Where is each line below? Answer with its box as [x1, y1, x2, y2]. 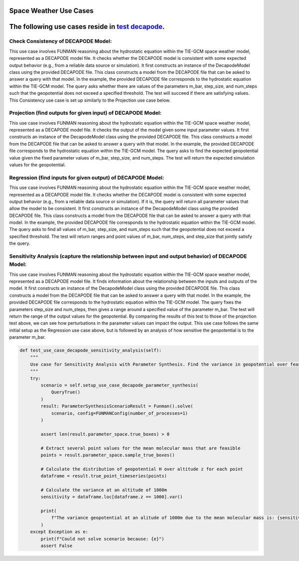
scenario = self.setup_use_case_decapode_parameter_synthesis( [40, 382, 199, 388]
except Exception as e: [30, 529, 88, 535]
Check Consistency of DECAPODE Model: [9, 38, 112, 45]
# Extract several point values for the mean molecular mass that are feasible [40, 445, 241, 451]
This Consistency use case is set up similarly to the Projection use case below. [9, 97, 170, 103]
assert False [40, 543, 73, 549]
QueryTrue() [51, 389, 81, 395]
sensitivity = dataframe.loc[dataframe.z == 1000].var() [40, 494, 183, 500]
